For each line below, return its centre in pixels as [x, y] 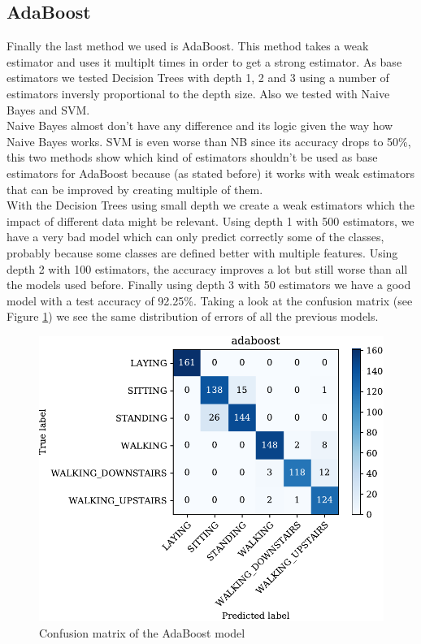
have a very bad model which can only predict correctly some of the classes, [195, 237]
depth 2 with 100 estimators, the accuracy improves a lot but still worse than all [207, 268]
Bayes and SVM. [48, 109]
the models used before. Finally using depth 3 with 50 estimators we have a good [209, 285]
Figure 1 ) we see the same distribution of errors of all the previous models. [193, 316]
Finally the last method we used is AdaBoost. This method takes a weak [188, 46]
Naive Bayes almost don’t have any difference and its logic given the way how [200, 125]
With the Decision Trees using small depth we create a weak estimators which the [210, 205]
